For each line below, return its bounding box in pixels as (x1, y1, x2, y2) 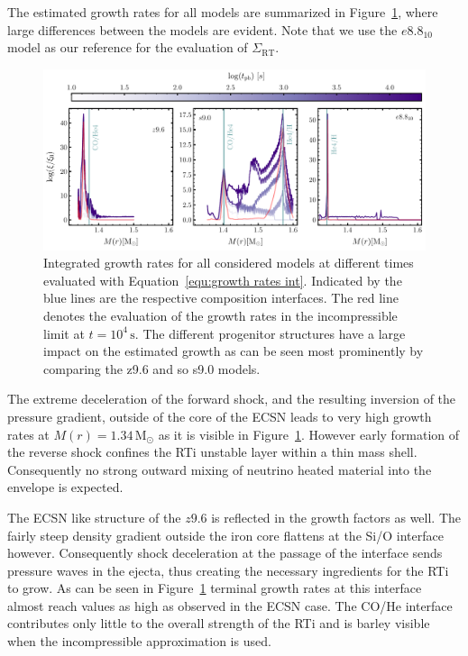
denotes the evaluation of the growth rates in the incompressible (43, 305, 398, 324)
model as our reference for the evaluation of (7, 38, 248, 57)
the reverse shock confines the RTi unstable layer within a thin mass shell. (7, 442, 418, 461)
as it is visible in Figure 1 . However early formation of (158, 424, 460, 443)
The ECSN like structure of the (7, 507, 181, 526)
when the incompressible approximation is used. (7, 632, 271, 651)
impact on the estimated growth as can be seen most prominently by (43, 342, 424, 360)
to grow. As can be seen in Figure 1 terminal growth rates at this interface (7, 579, 422, 597)
